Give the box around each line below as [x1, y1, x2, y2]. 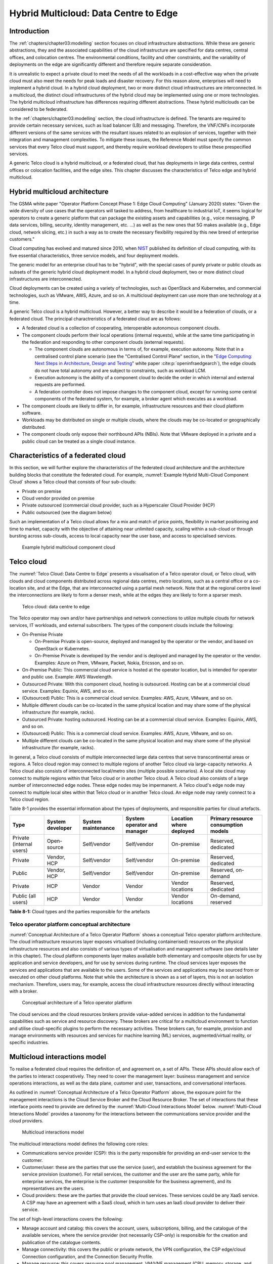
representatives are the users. [22, 1186, 84, 1192]
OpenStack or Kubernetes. [34, 645, 90, 652]
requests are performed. [34, 382, 86, 388]
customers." [9, 236, 35, 242]
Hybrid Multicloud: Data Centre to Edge [9, 8, 178, 19]
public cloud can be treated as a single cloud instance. [22, 438, 136, 444]
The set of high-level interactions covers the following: [9, 1216, 123, 1222]
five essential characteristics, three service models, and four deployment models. [9, 252, 179, 258]
